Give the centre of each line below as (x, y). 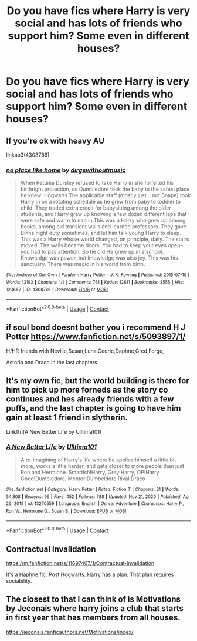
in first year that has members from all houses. (93, 618)
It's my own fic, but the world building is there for (98, 381)
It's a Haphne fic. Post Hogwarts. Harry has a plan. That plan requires (90, 574)
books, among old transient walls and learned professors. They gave (103, 227)
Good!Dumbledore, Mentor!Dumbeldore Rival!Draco (83, 479)
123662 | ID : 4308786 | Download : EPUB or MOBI (57, 290)
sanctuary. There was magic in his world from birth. (83, 264)
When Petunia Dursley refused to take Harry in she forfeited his (97, 183)
